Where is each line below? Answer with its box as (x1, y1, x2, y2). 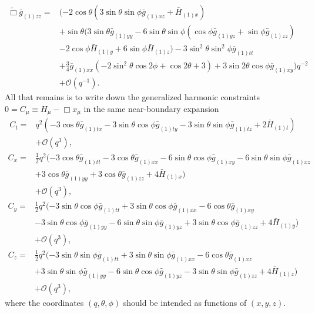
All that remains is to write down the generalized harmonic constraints (5, 91, 260, 103)
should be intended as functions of (123, 296, 247, 308)
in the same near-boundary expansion (83, 102, 219, 114)
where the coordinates (5, 296, 84, 308)
